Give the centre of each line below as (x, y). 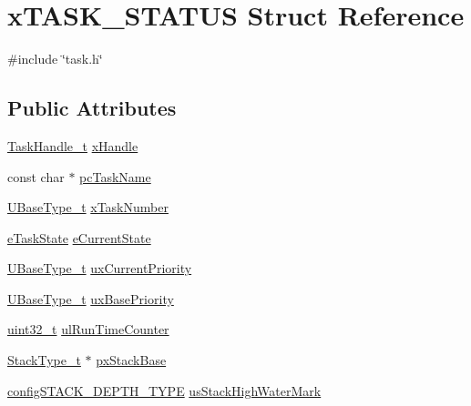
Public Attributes (92, 108)
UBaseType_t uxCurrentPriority (100, 268)
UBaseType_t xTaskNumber (88, 207)
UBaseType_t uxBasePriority (91, 298)
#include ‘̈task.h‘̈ (55, 59)
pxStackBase (131, 360)
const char (36, 176)
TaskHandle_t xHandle (73, 145)
